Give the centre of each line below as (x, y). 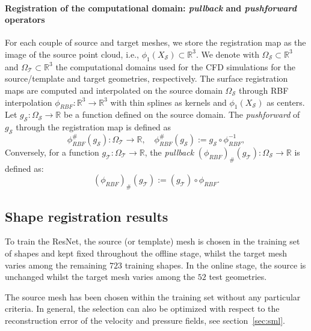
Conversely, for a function (52, 152)
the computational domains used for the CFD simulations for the (176, 66)
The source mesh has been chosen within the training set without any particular (153, 296)
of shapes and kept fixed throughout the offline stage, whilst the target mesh (146, 253)
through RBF (263, 90)
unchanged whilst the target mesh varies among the (100, 277)
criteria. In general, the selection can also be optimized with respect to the (142, 308)
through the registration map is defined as (94, 127)
